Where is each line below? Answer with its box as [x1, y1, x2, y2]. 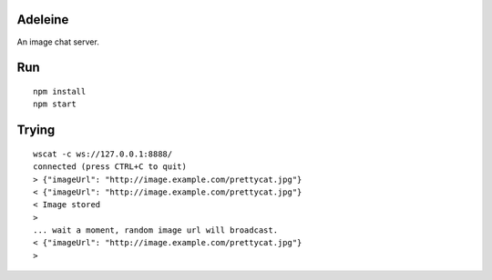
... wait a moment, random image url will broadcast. [33, 225, 278, 235]
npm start [33, 99, 77, 109]
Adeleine [16, 12, 69, 27]
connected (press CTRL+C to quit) [33, 162, 187, 172]
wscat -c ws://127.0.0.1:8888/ [33, 148, 173, 159]
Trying [16, 123, 56, 138]
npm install [33, 86, 87, 96]
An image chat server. [16, 36, 99, 47]
